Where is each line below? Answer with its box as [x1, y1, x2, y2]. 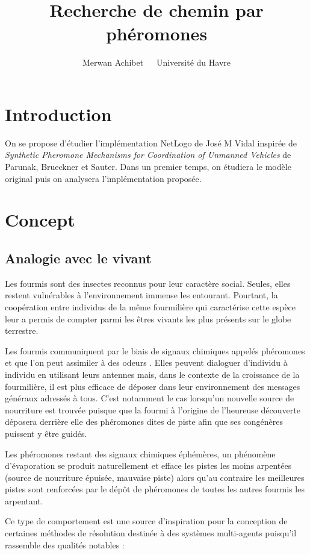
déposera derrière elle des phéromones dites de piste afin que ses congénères [5, 415, 283, 428]
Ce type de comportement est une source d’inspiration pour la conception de [5, 515, 288, 527]
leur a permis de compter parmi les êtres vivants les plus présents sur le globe [5, 312, 291, 325]
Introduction [5, 101, 112, 126]
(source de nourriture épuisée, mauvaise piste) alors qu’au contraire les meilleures [5, 471, 305, 483]
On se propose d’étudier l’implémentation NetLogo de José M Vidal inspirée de [5, 136, 297, 149]
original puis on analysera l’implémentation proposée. [5, 172, 202, 184]
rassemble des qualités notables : [5, 538, 125, 551]
